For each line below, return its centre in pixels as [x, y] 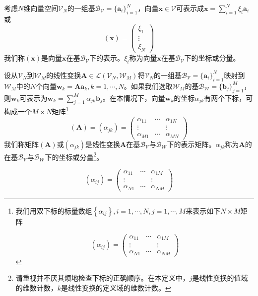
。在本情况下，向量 [134, 98]
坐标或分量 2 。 [81, 156]
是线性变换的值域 [220, 278]
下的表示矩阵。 [191, 144]
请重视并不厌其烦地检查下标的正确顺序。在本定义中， [102, 278]
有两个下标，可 [228, 98]
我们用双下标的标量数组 [54, 210]
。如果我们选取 [148, 86]
